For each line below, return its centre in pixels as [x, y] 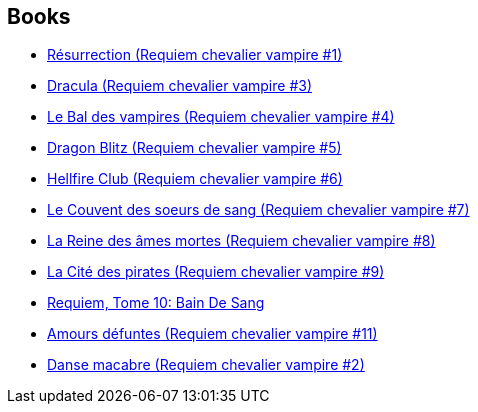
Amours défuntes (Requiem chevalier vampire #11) [212, 334]
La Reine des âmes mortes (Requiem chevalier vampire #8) [241, 241]
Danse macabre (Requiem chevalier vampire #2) [206, 365]
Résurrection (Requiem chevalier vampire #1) [195, 55]
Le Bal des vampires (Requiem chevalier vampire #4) [221, 117]
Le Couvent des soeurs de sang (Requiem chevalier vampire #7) [258, 210]
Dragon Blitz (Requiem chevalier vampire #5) [194, 148]
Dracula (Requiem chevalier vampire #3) [180, 86]
